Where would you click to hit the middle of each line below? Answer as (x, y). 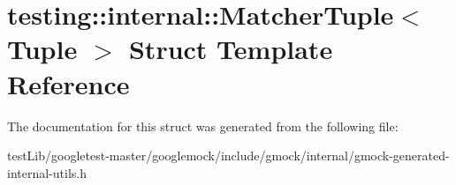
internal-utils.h (47, 172)
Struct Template (231, 49)
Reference (68, 83)
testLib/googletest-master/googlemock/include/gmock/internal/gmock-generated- (228, 155)
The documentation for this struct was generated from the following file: (203, 126)
